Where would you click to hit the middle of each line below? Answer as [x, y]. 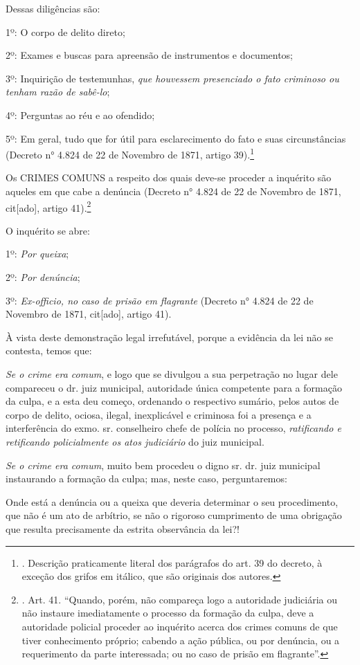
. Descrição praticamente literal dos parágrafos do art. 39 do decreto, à [172, 562]
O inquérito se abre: [48, 230]
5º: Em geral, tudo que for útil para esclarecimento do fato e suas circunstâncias [176, 138]
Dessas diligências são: [53, 8]
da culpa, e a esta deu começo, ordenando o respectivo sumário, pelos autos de [172, 401]
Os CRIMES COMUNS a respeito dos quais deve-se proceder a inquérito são [169, 177]
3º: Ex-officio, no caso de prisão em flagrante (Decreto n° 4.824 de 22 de [160, 300]
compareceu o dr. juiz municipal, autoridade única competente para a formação [174, 387]
